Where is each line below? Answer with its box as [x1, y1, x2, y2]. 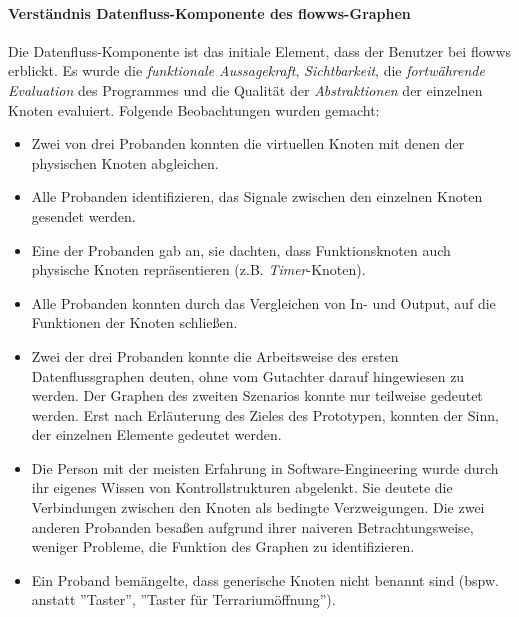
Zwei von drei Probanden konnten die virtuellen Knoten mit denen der [31, 133, 465, 154]
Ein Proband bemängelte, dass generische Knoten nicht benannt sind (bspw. [31, 569, 499, 590]
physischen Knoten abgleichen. [31, 152, 219, 173]
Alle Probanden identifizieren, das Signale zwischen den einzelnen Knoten [31, 186, 483, 207]
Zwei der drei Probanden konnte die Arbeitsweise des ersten [31, 345, 399, 366]
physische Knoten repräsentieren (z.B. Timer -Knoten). [31, 259, 366, 280]
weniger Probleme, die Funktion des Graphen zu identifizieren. [31, 536, 415, 557]
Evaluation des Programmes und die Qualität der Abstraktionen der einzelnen [8, 79, 483, 100]
